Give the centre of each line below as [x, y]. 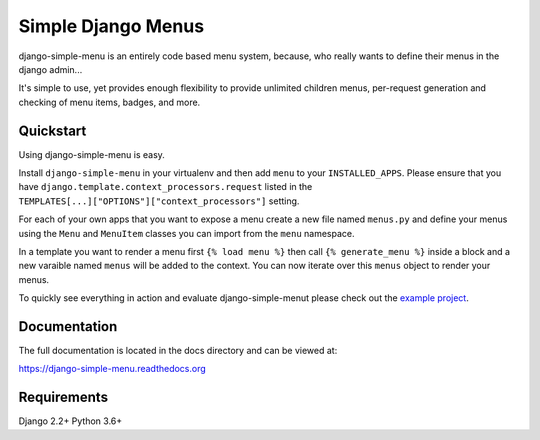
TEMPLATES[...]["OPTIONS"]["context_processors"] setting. [159, 201]
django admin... [50, 69]
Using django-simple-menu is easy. [91, 154]
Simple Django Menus [111, 26]
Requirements [63, 397]
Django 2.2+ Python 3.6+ [70, 421]
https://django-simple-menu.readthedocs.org [112, 369]
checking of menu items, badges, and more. [109, 102]
